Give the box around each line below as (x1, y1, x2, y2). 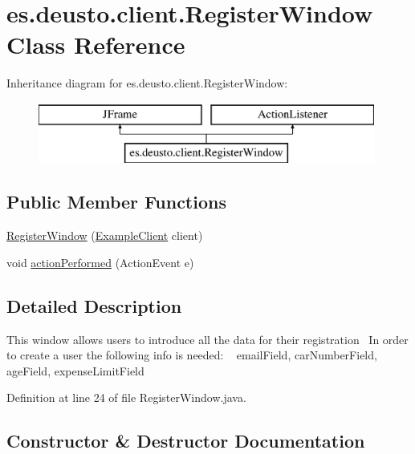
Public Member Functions (6, 189, 226, 214)
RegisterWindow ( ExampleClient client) (6, 227, 203, 244)
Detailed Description (6, 293, 182, 318)
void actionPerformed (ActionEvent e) (6, 253, 194, 270)
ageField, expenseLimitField (6, 362, 144, 379)
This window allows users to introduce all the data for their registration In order (6, 330, 409, 347)
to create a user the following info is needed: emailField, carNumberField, (6, 347, 377, 363)
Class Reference (6, 28, 185, 61)
